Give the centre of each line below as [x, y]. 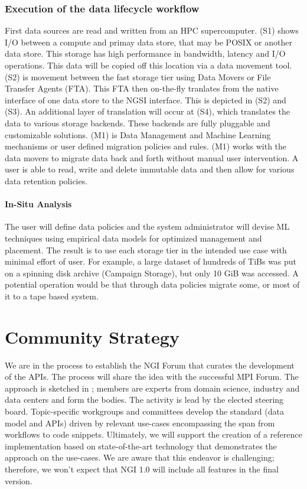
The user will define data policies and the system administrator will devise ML [147, 226]
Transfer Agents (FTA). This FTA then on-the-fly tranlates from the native [142, 88]
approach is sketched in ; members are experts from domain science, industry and [152, 388]
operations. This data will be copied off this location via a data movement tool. [148, 65]
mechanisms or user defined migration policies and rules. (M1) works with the [146, 146]
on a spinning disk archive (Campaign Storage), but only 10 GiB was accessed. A [152, 273]
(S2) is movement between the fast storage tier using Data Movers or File [138, 76]
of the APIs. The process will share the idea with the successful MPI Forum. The [152, 376]
